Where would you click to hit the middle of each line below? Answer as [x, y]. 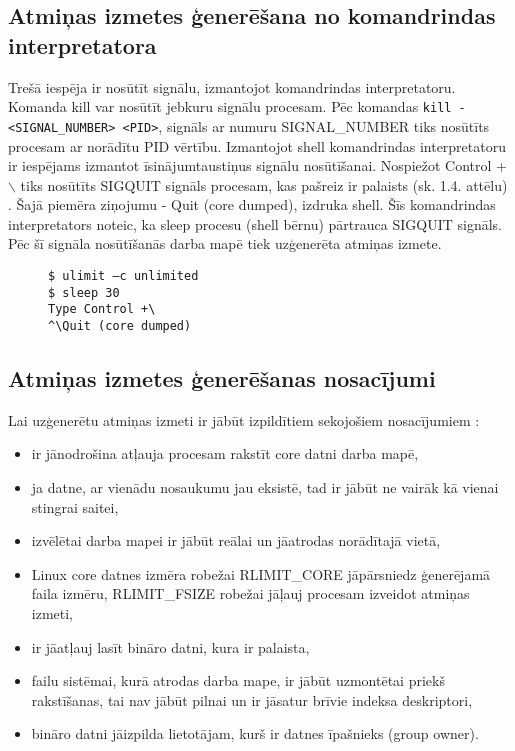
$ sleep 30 [84, 292]
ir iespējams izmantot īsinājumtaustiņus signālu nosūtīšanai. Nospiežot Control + [257, 165]
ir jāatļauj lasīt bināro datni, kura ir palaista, [170, 646]
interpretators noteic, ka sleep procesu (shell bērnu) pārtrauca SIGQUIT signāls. [255, 223]
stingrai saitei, [75, 506]
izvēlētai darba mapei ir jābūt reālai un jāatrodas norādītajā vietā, [236, 540]
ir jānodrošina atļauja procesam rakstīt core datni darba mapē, [225, 453]
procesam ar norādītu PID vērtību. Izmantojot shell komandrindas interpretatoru [257, 145]
